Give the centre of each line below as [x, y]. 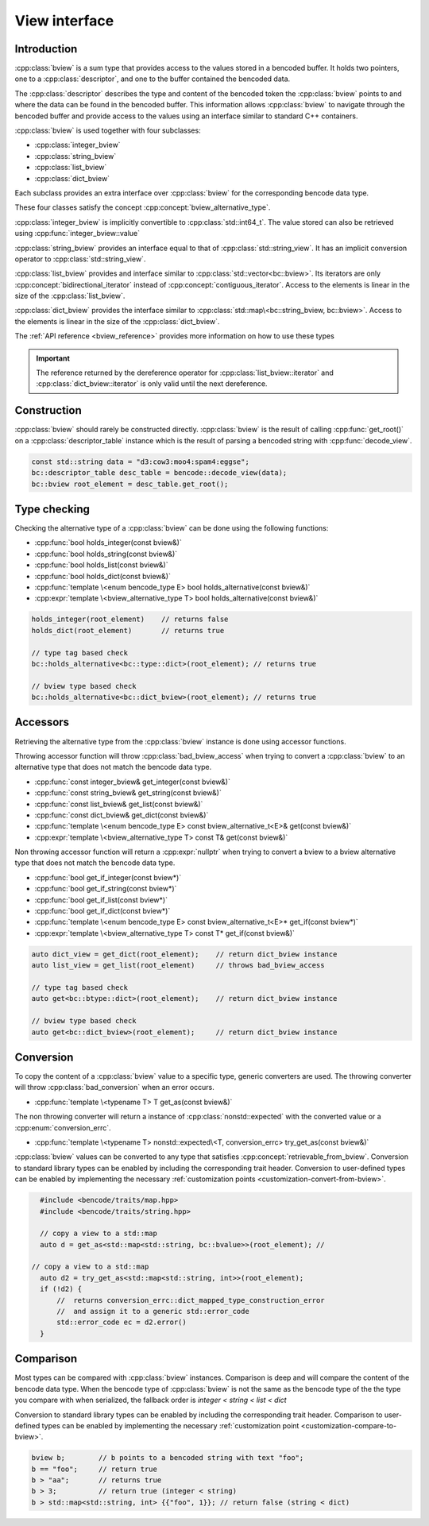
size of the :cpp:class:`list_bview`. [70, 296]
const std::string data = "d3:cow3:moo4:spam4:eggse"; [140, 462]
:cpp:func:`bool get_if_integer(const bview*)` [108, 877]
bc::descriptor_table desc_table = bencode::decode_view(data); [159, 473]
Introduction [46, 49]
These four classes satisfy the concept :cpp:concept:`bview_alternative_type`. [143, 207]
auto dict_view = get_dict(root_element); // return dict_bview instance [184, 954]
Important [53, 358]
